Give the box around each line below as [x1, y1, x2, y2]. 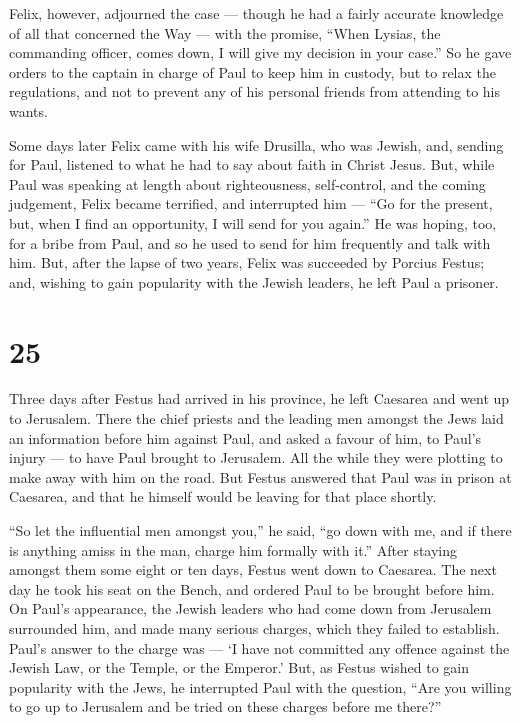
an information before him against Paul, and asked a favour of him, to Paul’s [9, 427, 482, 448]
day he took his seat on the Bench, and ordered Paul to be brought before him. [9, 578, 495, 599]
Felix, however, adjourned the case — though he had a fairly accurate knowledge [9, 3, 504, 23]
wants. [9, 100, 48, 121]
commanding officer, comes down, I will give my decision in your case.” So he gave [9, 42, 512, 63]
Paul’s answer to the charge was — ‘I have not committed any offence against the [9, 637, 510, 658]
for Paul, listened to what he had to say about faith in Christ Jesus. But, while [9, 154, 495, 175]
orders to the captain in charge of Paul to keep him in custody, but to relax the [9, 61, 497, 82]
